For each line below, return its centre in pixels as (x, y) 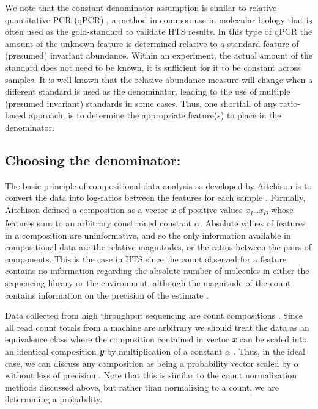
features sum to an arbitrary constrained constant (98, 223)
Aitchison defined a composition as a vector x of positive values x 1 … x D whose (149, 210)
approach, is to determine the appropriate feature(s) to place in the (155, 115)
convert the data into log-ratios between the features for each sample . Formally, (155, 197)
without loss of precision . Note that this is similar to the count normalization (151, 375)
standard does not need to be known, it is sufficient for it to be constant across (153, 67)
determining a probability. (54, 399)
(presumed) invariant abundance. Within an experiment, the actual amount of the (159, 55)
